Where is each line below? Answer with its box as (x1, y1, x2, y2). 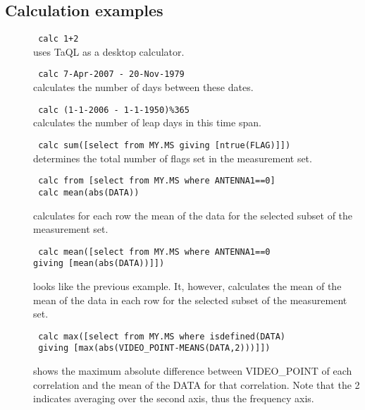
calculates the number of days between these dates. (33, 80, 254, 95)
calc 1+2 (38, 34, 79, 44)
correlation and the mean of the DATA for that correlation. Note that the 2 (33, 377, 360, 392)
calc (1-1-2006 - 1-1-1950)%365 (38, 104, 190, 115)
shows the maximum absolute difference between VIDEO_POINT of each (33, 363, 352, 378)
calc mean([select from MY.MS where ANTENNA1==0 (38, 246, 271, 257)
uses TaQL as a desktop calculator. (33, 44, 185, 59)
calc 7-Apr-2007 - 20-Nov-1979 (38, 69, 185, 80)
